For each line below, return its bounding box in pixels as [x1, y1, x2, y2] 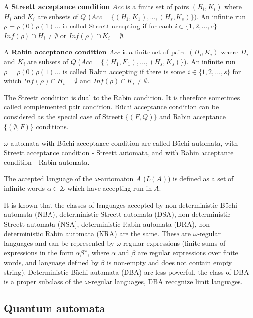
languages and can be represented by [4, 238, 115, 248]
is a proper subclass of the [4, 276, 83, 287]
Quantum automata [4, 300, 105, 316]
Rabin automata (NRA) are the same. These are [45, 228, 191, 238]
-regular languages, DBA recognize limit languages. [89, 276, 243, 287]
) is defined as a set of [168, 173, 234, 184]
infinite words [4, 183, 45, 193]
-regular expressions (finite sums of [121, 238, 226, 248]
